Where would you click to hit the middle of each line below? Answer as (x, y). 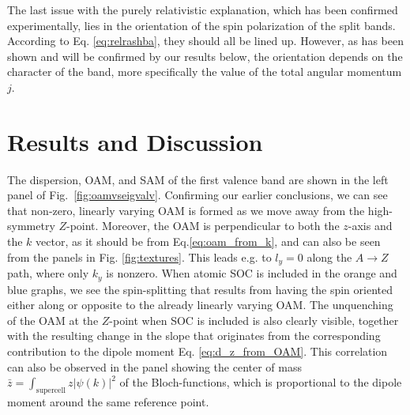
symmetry (31, 226)
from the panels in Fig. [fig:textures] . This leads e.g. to (139, 257)
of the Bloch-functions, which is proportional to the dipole (261, 382)
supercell (51, 390)
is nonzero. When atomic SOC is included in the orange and (252, 273)
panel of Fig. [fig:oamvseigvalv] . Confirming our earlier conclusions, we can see (197, 195)
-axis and (370, 226)
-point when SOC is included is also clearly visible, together (254, 320)
